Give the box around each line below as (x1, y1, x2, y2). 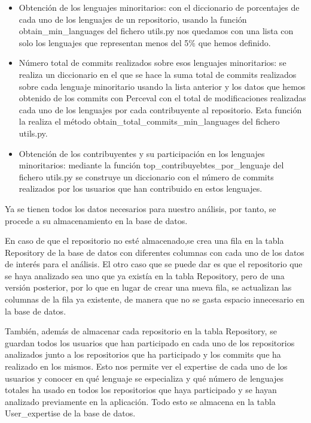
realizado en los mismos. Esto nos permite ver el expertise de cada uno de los (5, 360, 288, 373)
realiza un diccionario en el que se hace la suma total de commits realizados (19, 68, 297, 80)
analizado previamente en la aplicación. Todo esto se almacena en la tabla (5, 395, 276, 407)
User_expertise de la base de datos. (5, 407, 136, 419)
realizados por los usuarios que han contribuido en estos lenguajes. (19, 182, 263, 195)
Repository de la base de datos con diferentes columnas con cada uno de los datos (5, 246, 304, 258)
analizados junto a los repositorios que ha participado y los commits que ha (5, 348, 281, 361)
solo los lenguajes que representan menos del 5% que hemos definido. (19, 36, 271, 49)
